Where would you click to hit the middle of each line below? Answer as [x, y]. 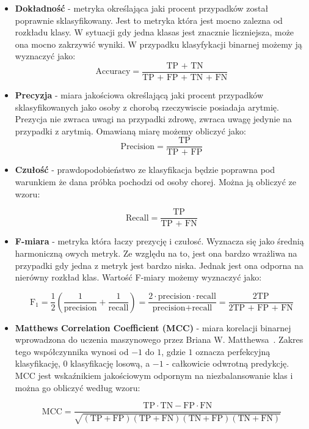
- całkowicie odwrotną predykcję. [228, 363]
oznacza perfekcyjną [233, 351]
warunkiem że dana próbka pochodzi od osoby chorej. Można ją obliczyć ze [156, 182]
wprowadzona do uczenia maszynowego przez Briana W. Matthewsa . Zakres [159, 339]
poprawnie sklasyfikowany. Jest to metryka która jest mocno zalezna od [149, 20]
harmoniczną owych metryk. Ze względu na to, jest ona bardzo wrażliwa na [156, 253]
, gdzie [173, 351]
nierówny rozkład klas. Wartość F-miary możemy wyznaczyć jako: [138, 277]
